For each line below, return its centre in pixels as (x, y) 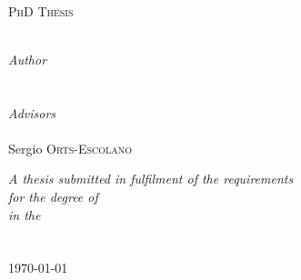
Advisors (32, 112)
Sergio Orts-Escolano (70, 148)
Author (28, 59)
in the (25, 214)
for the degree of (53, 196)
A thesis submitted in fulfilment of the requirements (151, 179)
